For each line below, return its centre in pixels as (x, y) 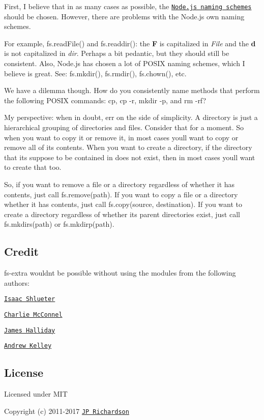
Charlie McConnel (33, 314)
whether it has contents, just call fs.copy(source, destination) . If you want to (123, 204)
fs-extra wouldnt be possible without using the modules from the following (120, 273)
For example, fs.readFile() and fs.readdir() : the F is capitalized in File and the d (130, 43)
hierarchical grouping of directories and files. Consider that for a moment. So (124, 127)
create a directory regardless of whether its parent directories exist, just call (122, 214)
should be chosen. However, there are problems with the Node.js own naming (124, 16)
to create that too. (33, 167)
